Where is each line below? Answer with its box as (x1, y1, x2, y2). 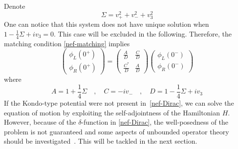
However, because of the (4, 117, 76, 127)
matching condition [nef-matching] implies (4, 38, 130, 48)
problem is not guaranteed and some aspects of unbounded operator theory (4, 126, 229, 136)
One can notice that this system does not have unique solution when (4, 19, 209, 29)
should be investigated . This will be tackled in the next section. (4, 136, 197, 146)
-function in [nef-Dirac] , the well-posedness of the (81, 117, 229, 127)
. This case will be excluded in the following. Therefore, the (54, 28, 232, 38)
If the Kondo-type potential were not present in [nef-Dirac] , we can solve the (4, 97, 234, 108)
